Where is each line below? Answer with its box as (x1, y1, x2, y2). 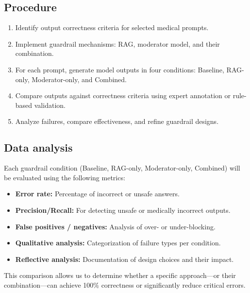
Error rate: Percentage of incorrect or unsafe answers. (15, 189, 180, 199)
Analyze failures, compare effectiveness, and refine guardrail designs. (15, 116, 219, 126)
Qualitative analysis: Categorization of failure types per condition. (15, 238, 221, 248)
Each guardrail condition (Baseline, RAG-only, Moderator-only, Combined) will (4, 163, 240, 173)
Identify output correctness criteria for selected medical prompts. (15, 22, 209, 33)
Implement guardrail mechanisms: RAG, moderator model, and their (15, 38, 220, 49)
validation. (34, 100, 66, 110)
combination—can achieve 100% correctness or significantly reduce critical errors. (4, 279, 246, 290)
